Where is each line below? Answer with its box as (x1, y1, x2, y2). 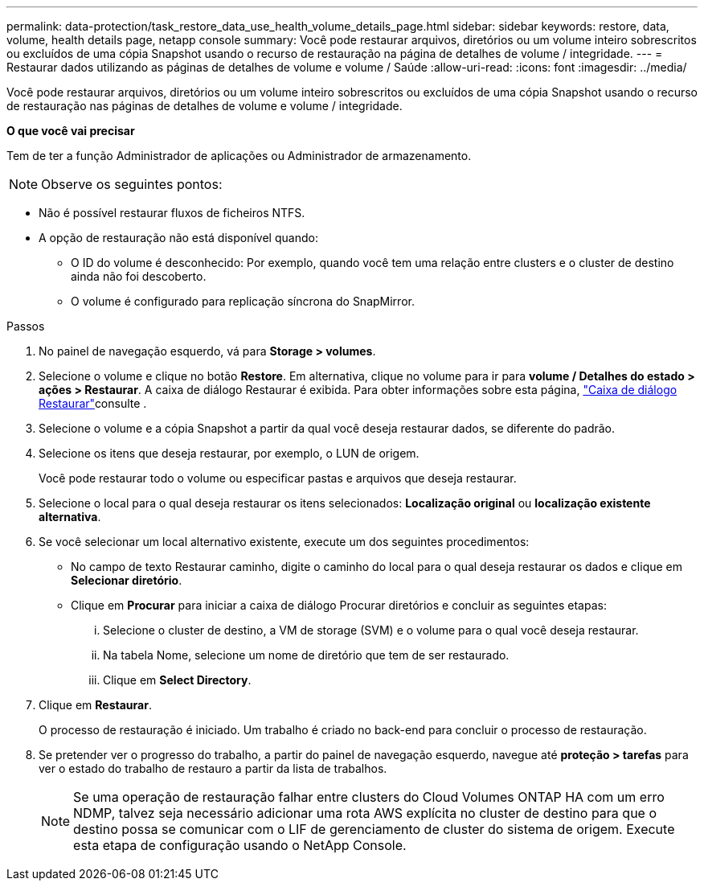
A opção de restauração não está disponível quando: (39, 231, 318, 244)
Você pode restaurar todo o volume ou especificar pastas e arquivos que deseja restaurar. (39, 471, 517, 485)
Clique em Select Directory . (103, 673, 252, 687)
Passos (6, 319, 45, 333)
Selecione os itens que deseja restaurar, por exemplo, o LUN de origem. (39, 446, 420, 460)
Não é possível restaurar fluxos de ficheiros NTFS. (39, 206, 305, 220)
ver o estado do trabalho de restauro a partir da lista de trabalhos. (39, 762, 387, 775)
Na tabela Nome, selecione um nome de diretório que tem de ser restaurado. (103, 648, 510, 662)
